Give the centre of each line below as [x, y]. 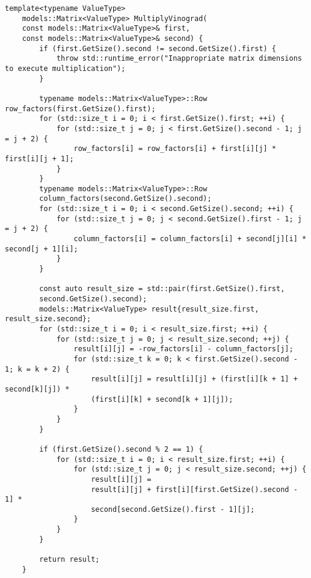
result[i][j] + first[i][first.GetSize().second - [194, 489]
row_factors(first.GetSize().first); [80, 109]
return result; [69, 560]
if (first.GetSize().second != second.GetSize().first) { [158, 48]
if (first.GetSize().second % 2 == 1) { [121, 449]
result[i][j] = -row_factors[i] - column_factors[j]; [183, 349]
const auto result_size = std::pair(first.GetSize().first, [162, 289]
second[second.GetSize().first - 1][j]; [173, 509]
